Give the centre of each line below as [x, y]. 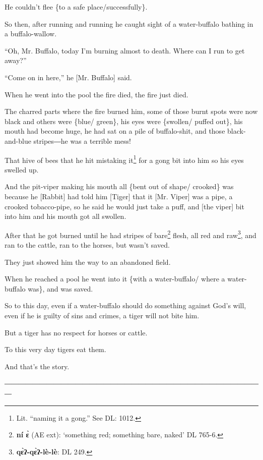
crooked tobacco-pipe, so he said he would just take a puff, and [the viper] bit [124, 206]
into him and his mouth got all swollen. [65, 216]
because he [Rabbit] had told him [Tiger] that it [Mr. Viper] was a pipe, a [119, 196]
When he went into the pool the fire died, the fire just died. [96, 94]
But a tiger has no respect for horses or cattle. [76, 332]
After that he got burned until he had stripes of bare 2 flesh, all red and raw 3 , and [130, 234]
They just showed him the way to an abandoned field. [88, 262]
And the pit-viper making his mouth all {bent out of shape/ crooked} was [119, 186]
